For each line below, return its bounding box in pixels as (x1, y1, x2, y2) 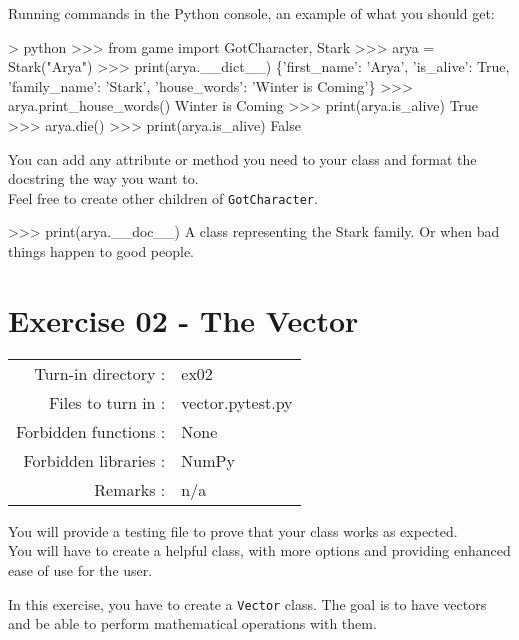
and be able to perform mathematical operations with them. (8, 613, 377, 634)
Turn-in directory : (34, 361, 166, 385)
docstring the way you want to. (8, 168, 199, 189)
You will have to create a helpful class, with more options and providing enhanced (8, 540, 511, 561)
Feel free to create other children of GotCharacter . (8, 187, 318, 208)
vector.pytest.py (181, 390, 293, 414)
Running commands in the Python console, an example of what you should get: (8, 3, 495, 23)
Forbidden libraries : (23, 448, 166, 472)
